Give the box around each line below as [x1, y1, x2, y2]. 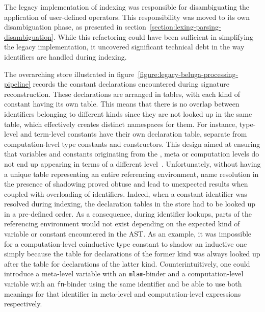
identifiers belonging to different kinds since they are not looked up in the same [4, 108, 252, 119]
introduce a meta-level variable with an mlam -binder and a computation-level [4, 268, 244, 279]
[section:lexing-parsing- [149, 21, 221, 32]
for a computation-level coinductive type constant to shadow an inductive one [4, 238, 247, 249]
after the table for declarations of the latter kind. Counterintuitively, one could [4, 258, 250, 269]
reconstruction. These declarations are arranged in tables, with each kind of [4, 88, 240, 99]
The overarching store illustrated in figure [4, 68, 135, 79]
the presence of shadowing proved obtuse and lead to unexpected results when [4, 178, 248, 189]
